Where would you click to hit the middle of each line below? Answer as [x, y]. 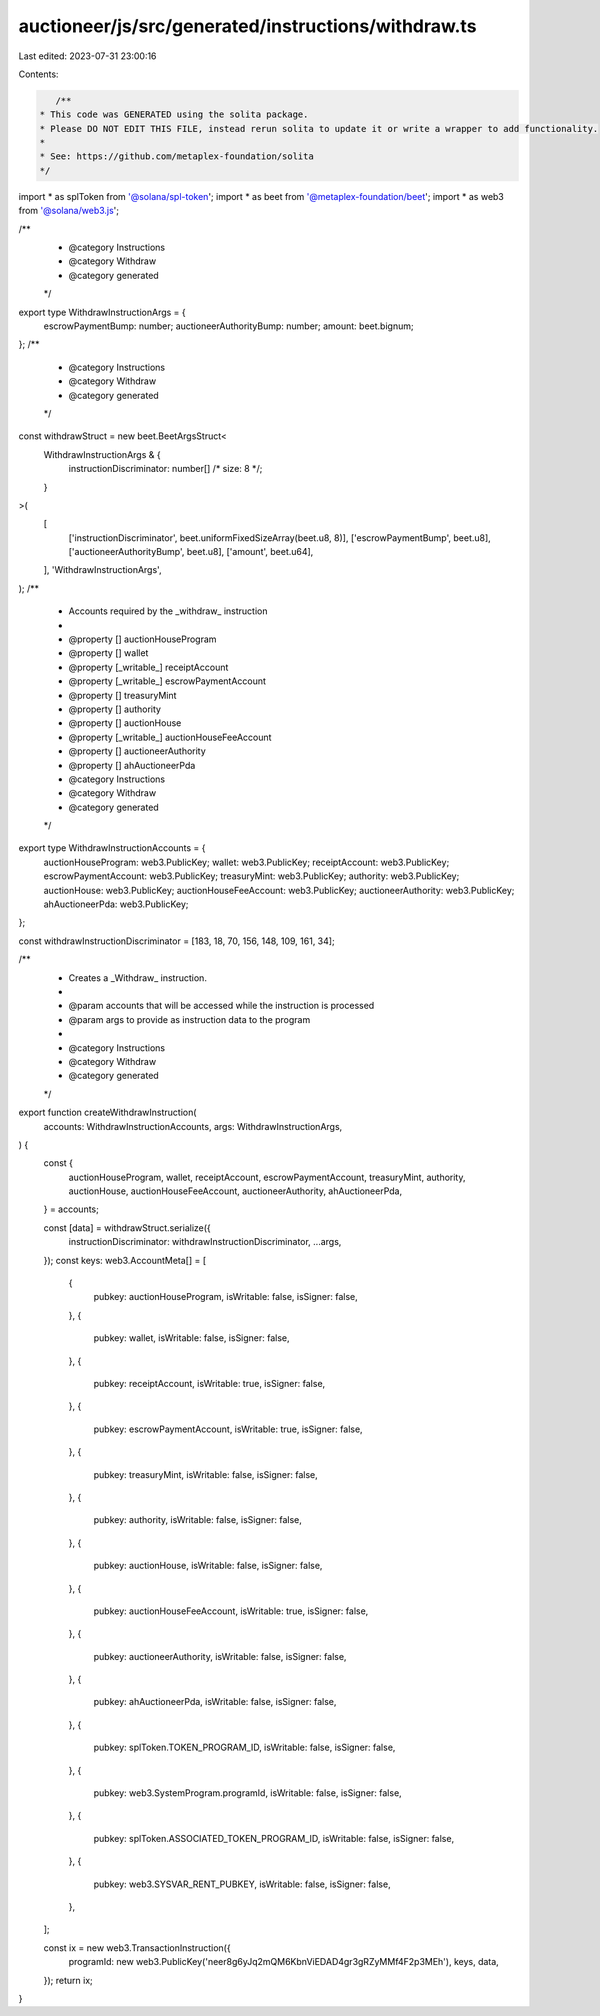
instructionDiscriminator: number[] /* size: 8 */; [165, 469]
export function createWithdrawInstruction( [107, 1112]
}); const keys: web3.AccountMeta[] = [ [125, 1260]
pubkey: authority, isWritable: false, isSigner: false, [197, 1520]
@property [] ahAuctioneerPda [132, 765]
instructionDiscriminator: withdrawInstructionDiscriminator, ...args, [205, 1242]
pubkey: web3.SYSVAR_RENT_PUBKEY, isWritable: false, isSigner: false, [242, 1884]
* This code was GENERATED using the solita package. [174, 114]
